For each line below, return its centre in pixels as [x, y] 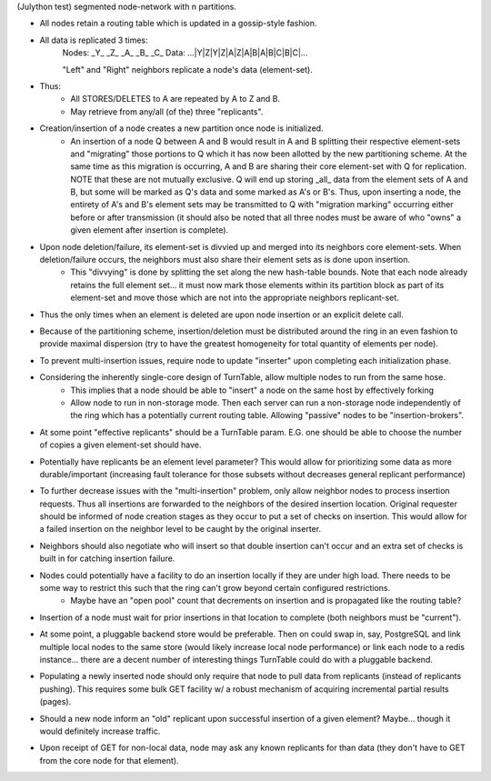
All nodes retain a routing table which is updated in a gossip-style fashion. [178, 24]
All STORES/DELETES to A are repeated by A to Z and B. [175, 99]
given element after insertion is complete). [150, 230]
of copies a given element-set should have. [120, 445]
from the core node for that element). [109, 760]
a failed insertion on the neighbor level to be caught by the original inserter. [180, 529]
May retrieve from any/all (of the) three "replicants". [167, 111]
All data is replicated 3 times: [94, 40]
